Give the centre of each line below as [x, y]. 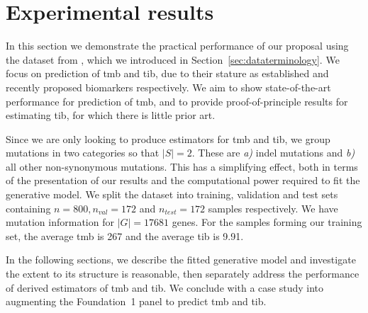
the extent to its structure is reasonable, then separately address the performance [183, 274]
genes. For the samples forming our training [267, 222]
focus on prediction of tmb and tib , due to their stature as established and [167, 73]
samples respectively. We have [273, 208]
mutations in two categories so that [83, 153]
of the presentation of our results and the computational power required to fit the [183, 180]
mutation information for [60, 222]
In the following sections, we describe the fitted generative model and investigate [181, 260]
